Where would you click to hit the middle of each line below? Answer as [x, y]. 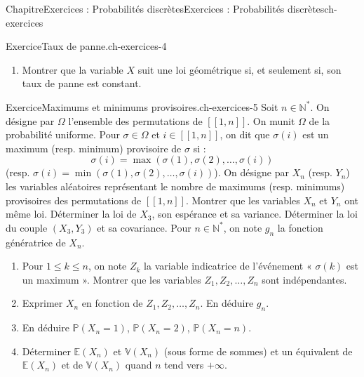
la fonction [300, 227]
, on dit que [245, 134]
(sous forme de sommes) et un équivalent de [258, 351]
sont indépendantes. [304, 279]
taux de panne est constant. [82, 83]
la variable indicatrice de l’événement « [228, 266]
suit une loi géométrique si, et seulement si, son [240, 69]
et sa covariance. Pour [144, 227]
